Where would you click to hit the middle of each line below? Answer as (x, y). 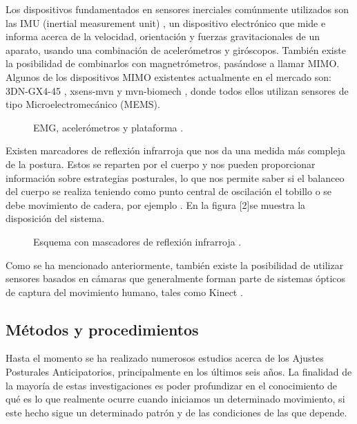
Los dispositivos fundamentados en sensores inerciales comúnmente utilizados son (177, 9)
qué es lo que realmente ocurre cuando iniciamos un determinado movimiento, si (175, 399)
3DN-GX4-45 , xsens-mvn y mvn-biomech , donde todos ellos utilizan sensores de (177, 90)
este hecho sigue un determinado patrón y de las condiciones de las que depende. (176, 412)
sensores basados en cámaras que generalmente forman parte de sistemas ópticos (176, 278)
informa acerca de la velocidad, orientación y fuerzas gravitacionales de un (163, 36)
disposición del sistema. (55, 218)
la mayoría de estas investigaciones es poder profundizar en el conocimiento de (172, 385)
